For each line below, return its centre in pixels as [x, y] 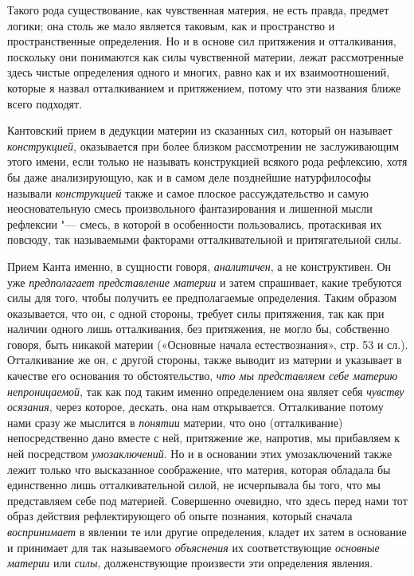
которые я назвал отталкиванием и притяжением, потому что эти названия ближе [204, 87]
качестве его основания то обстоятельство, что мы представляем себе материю [203, 376]
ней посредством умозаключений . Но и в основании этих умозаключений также [200, 454]
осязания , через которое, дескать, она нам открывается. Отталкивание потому [195, 407]
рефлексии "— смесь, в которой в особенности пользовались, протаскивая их [195, 223]
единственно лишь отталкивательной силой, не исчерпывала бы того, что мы [194, 485]
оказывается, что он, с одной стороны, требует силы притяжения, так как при [196, 313]
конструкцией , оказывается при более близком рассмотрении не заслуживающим [203, 145]
